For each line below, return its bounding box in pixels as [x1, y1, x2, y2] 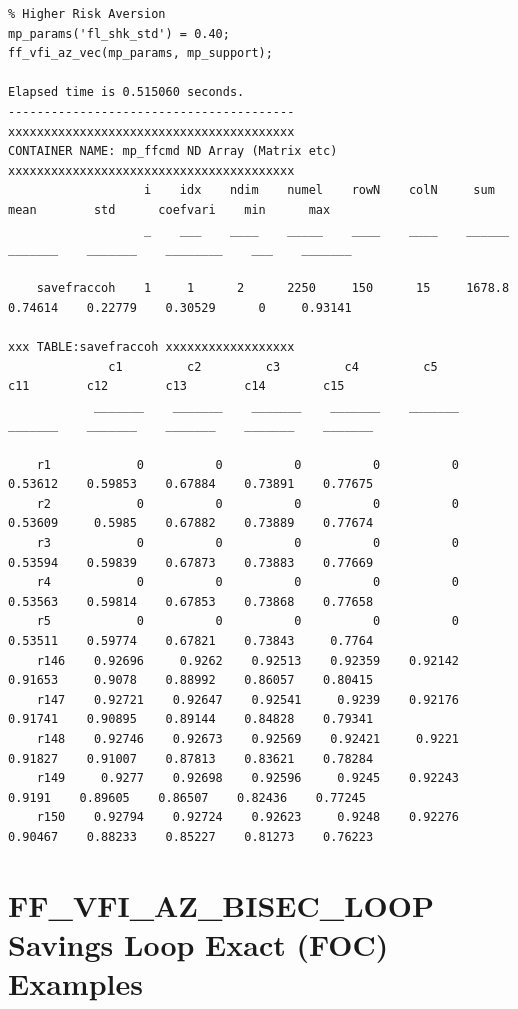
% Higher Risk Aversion [8, 7, 166, 21]
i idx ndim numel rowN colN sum [144, 183, 495, 198]
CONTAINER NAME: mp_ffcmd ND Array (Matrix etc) [8, 144, 338, 159]
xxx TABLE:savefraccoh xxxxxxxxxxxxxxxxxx [8, 340, 295, 355]
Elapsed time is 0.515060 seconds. [8, 85, 245, 100]
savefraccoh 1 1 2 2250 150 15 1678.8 [36, 281, 510, 296]
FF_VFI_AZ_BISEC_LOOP [8, 884, 434, 925]
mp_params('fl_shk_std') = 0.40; [8, 26, 230, 41]
